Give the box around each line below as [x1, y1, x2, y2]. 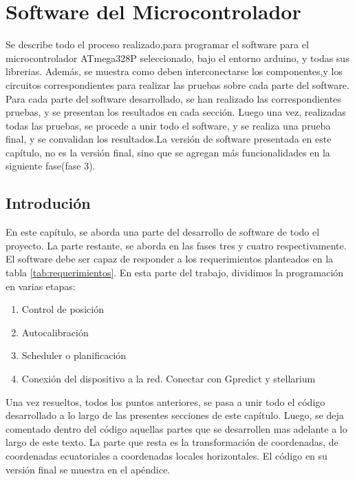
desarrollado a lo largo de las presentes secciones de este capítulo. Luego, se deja [6, 408, 344, 422]
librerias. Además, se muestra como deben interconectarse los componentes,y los [6, 64, 343, 79]
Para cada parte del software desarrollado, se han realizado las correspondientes [6, 91, 341, 105]
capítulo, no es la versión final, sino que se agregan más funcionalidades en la [6, 145, 330, 159]
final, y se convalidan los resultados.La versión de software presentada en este [6, 132, 332, 146]
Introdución [6, 192, 91, 214]
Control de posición [21, 302, 104, 316]
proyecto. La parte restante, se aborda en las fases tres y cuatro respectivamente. [6, 238, 347, 252]
